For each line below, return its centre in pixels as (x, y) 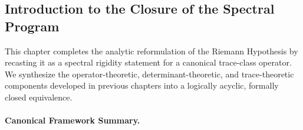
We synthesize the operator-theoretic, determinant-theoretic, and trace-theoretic (149, 74)
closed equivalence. (39, 97)
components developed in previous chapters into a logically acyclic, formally (142, 85)
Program (32, 26)
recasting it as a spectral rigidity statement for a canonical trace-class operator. (148, 62)
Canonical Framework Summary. (73, 120)
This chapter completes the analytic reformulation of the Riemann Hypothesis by (151, 51)
